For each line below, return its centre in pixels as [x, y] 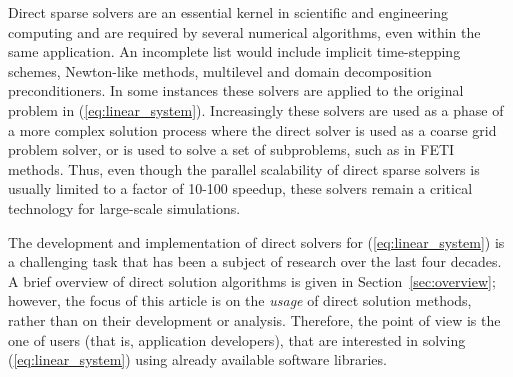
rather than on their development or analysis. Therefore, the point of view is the [254, 319]
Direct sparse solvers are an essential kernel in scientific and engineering [228, 12]
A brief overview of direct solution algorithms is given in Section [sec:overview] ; [252, 280]
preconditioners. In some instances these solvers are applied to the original [236, 90]
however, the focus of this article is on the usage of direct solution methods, [240, 300]
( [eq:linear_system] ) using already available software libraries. [197, 359]
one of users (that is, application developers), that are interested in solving [237, 339]
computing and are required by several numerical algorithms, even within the [244, 31]
